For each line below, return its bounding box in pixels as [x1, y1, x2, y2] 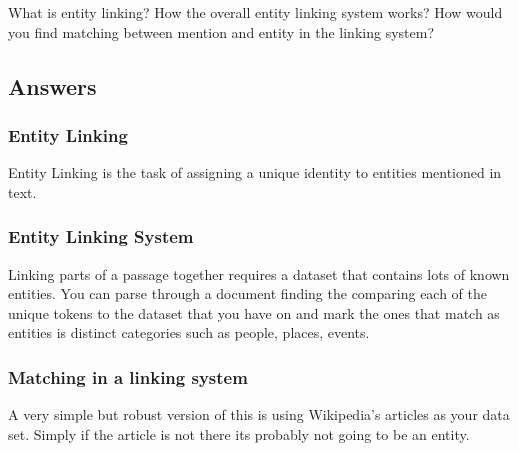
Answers [8, 70, 97, 101]
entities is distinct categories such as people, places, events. [8, 322, 370, 343]
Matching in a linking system [8, 364, 248, 389]
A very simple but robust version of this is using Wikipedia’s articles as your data [8, 404, 510, 425]
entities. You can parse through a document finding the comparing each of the [8, 283, 488, 304]
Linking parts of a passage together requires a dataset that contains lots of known [8, 263, 510, 284]
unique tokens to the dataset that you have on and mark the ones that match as [8, 302, 500, 323]
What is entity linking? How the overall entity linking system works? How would [8, 2, 503, 22]
